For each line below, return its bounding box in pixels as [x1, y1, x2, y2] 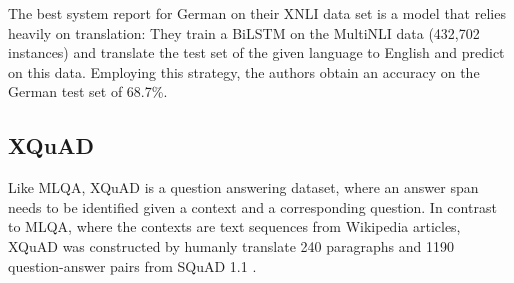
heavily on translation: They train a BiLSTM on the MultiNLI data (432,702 [8, 22, 480, 43]
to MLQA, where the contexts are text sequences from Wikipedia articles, [8, 216, 461, 237]
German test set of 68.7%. [8, 81, 168, 102]
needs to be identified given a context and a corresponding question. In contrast [8, 196, 497, 217]
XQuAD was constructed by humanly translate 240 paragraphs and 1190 [8, 235, 454, 256]
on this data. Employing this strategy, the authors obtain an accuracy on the [8, 61, 480, 82]
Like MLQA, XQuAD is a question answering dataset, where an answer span [8, 177, 479, 198]
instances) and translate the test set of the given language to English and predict [8, 42, 505, 63]
